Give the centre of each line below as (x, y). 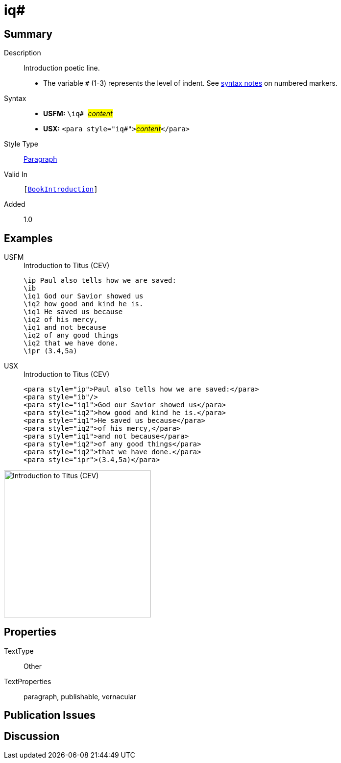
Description (23, 53)
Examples (28, 238)
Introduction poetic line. (62, 68)
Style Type (21, 144)
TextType (19, 651)
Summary (28, 34)
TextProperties (28, 681)
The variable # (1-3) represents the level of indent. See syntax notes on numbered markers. (190, 83)
